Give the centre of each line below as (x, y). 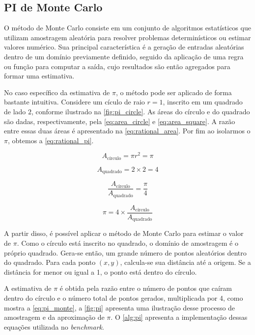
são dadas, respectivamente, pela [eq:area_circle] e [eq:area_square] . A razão (120, 121)
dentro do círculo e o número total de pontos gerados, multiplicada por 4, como (124, 297)
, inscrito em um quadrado (203, 102)
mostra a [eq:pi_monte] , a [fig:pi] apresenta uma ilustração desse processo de (120, 307)
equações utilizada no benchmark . (54, 326)
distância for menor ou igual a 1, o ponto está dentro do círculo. (100, 271)
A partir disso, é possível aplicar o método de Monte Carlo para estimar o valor (124, 233)
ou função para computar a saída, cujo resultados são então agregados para (117, 66)
